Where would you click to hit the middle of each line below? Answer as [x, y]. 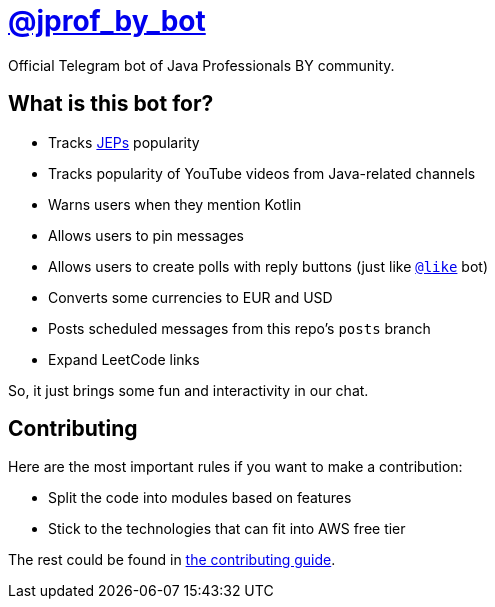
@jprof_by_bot [107, 21]
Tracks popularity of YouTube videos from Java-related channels [262, 173]
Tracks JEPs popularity [124, 142]
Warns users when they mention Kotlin [175, 204]
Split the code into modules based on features [200, 498]
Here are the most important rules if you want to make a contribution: [235, 467]
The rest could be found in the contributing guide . [172, 560]
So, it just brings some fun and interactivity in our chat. [188, 390]
